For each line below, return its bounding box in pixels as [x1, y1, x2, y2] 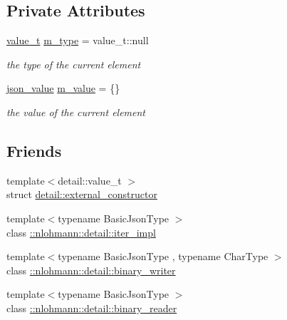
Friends [6, 139, 62, 161]
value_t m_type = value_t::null [6, 33, 149, 48]
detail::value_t [58, 172, 122, 187]
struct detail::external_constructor [6, 187, 157, 202]
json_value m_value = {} [6, 81, 120, 96]
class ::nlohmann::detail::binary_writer [6, 262, 176, 277]
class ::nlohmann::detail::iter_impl [6, 224, 156, 239]
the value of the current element [6, 104, 146, 119]
